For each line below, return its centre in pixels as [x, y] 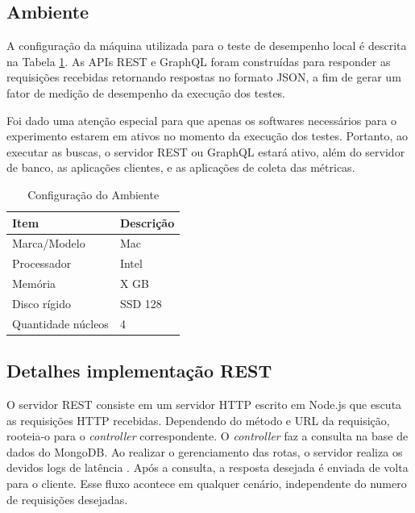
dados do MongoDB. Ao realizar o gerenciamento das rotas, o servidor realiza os [205, 451]
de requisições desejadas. [67, 499]
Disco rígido [42, 303]
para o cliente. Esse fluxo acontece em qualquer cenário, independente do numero [207, 484]
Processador [42, 263]
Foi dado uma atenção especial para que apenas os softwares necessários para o [201, 120]
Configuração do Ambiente [93, 194]
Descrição [147, 222]
